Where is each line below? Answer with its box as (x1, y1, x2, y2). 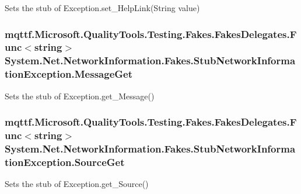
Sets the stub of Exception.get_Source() (5, 178, 149, 190)
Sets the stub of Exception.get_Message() (5, 89, 155, 102)
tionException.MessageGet (5, 67, 132, 81)
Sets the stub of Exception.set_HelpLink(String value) (5, 2, 200, 13)
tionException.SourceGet (5, 154, 125, 169)
